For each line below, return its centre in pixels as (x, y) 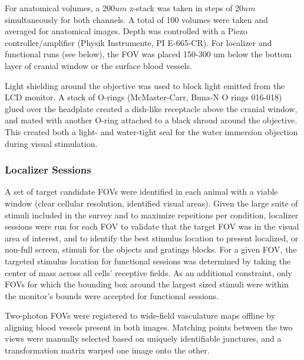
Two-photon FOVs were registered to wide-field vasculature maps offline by (140, 315)
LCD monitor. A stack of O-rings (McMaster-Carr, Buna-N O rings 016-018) (143, 97)
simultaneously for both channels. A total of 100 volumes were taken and (136, 19)
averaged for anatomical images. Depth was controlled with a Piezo (126, 31)
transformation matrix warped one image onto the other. (107, 350)
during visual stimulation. (51, 143)
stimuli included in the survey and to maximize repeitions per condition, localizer (152, 215)
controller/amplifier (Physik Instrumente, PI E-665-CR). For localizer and (138, 42)
